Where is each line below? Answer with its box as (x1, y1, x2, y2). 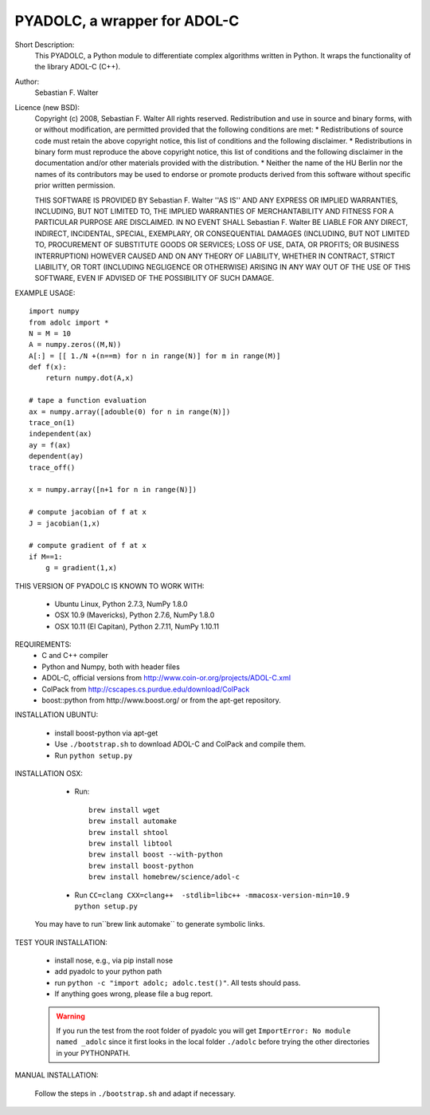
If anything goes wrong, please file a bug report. (54, 989, 213, 999)
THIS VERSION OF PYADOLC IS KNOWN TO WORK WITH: (14, 581, 205, 590)
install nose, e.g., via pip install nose (54, 955, 174, 965)
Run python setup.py (54, 751, 133, 760)
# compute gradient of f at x (29, 541, 147, 550)
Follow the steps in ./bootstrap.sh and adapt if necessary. (34, 1089, 236, 1098)
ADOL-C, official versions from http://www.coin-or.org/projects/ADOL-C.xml (41, 673, 291, 683)
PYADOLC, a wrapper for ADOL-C (14, 12, 240, 30)
